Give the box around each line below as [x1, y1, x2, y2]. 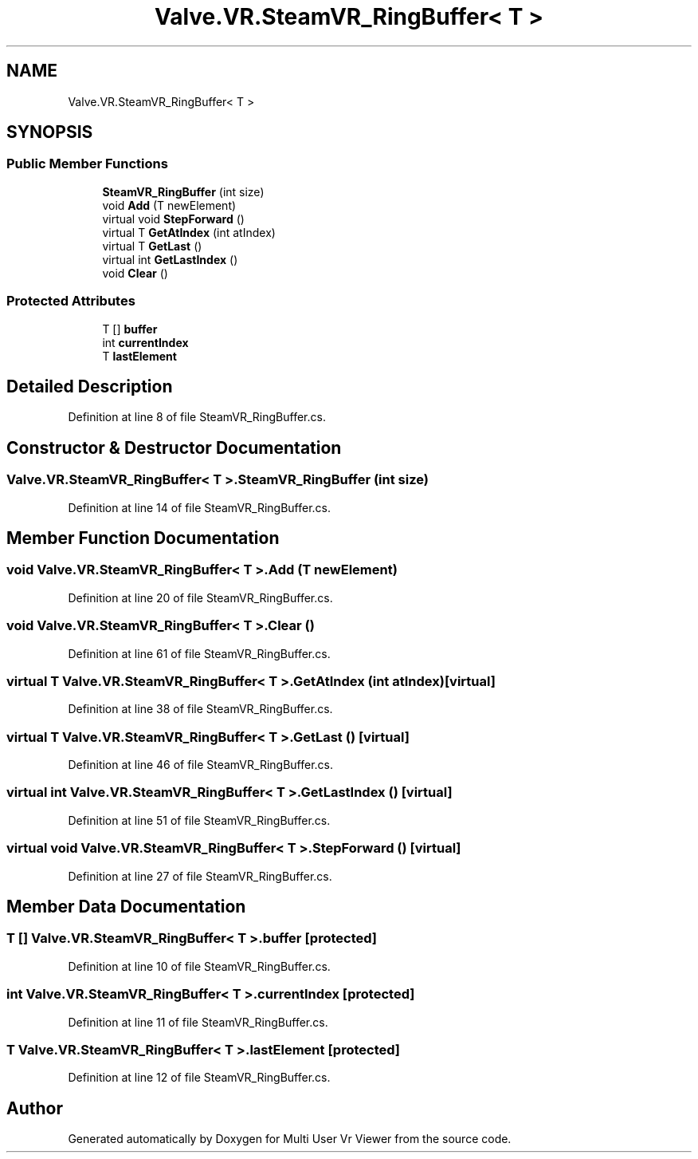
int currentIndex [102, 335, 189, 349]
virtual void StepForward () [102, 211, 245, 226]
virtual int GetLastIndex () [102, 252, 238, 266]
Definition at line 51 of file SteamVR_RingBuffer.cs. [68, 813, 331, 827]
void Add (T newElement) [102, 198, 237, 212]
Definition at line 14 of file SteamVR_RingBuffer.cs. [68, 500, 331, 514]
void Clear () [102, 266, 168, 280]
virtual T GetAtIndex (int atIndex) [102, 225, 276, 239]
